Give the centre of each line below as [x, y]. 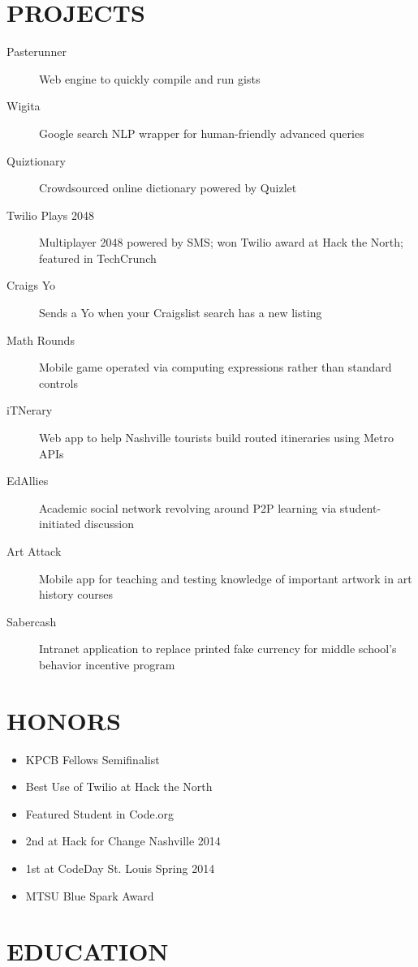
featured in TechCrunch [98, 258]
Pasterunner [37, 52]
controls [58, 383]
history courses [76, 594]
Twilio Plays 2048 [50, 215]
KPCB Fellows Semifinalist [93, 759]
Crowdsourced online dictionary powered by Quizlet [168, 188]
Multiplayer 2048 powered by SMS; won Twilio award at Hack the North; [221, 242]
